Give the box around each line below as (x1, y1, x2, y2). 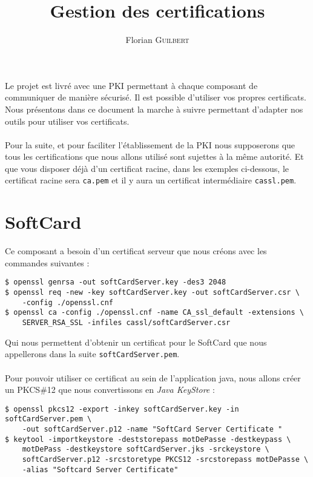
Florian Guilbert (125, 33, 189, 46)
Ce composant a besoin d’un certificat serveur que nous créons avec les (5, 245, 267, 257)
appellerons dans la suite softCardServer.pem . (5, 347, 180, 360)
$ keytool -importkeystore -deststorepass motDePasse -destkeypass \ (5, 435, 291, 444)
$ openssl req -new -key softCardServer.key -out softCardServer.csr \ (5, 288, 300, 297)
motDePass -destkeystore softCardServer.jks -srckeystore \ (22, 445, 269, 454)
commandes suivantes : (5, 256, 90, 269)
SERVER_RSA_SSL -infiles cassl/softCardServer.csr (22, 318, 231, 327)
